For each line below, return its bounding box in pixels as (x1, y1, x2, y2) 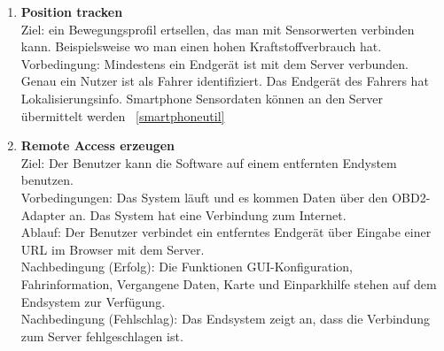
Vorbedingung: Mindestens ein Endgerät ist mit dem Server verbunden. (20, 54, 409, 72)
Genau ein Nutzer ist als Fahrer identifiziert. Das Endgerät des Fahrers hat (20, 72, 429, 90)
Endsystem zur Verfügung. (20, 292, 166, 310)
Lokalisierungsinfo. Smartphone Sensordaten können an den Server (20, 88, 384, 107)
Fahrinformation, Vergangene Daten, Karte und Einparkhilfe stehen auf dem (20, 274, 437, 293)
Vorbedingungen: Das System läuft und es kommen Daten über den (20, 187, 388, 206)
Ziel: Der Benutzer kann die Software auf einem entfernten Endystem (20, 153, 397, 172)
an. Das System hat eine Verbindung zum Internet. (69, 205, 347, 224)
